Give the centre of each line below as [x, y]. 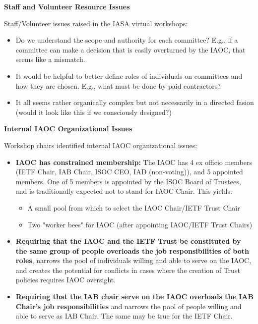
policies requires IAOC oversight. [66, 280]
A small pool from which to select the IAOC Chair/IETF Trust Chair [134, 207]
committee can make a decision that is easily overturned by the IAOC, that [130, 49]
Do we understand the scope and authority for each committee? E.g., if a [127, 40]
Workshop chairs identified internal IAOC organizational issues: [101, 145]
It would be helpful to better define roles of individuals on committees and [129, 76]
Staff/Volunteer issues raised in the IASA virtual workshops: [96, 23]
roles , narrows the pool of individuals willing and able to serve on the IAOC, [133, 260]
